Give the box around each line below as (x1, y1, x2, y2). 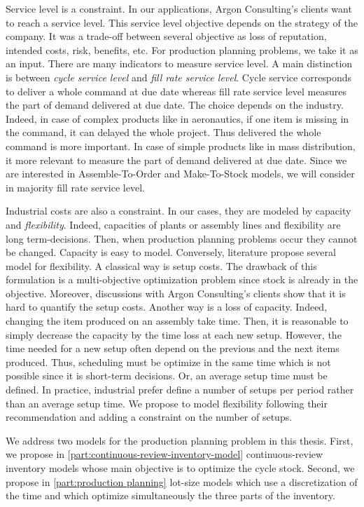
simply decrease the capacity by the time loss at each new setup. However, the (6, 327, 342, 342)
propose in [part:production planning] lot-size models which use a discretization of (6, 474, 358, 489)
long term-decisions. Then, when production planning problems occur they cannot (6, 231, 358, 245)
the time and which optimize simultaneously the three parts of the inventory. (6, 488, 335, 503)
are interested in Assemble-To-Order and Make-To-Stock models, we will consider (6, 166, 355, 181)
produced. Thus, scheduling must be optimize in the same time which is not (6, 354, 331, 369)
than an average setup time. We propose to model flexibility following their (6, 396, 328, 410)
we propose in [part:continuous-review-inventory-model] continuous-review (6, 447, 323, 461)
